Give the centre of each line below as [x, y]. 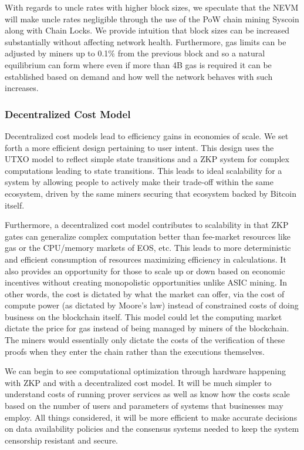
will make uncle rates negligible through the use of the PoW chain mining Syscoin [152, 19]
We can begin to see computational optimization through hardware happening [145, 371]
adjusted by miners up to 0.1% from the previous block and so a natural [135, 53]
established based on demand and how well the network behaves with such [139, 76]
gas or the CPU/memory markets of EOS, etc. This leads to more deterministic [148, 248]
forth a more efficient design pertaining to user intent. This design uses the [139, 147]
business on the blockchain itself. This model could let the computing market [143, 316]
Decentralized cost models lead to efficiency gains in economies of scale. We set [147, 135]
